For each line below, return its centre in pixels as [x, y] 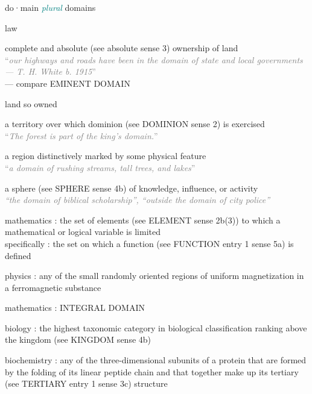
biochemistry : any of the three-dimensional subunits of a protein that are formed [156, 360]
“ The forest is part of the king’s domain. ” [81, 135]
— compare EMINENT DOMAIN [68, 83]
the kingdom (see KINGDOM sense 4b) [78, 339]
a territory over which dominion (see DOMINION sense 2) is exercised [135, 124]
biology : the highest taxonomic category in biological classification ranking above [156, 327]
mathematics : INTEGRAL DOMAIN [75, 308]
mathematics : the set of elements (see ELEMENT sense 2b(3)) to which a [143, 220]
